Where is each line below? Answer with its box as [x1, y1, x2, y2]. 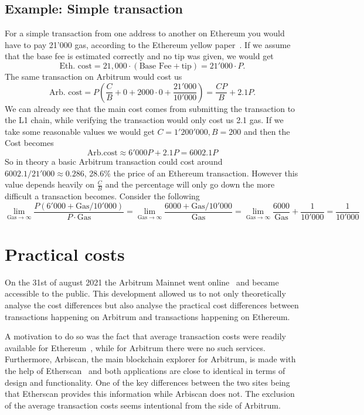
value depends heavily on [5, 178, 94, 191]
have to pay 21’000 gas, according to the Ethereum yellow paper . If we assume [5, 38, 291, 50]
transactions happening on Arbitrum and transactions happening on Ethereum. [5, 310, 290, 322]
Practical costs [5, 241, 125, 266]
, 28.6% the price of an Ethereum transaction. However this [84, 166, 298, 179]
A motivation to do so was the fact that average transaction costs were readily [5, 330, 286, 342]
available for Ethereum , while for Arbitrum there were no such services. [5, 341, 266, 353]
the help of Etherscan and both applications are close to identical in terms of [5, 364, 285, 376]
